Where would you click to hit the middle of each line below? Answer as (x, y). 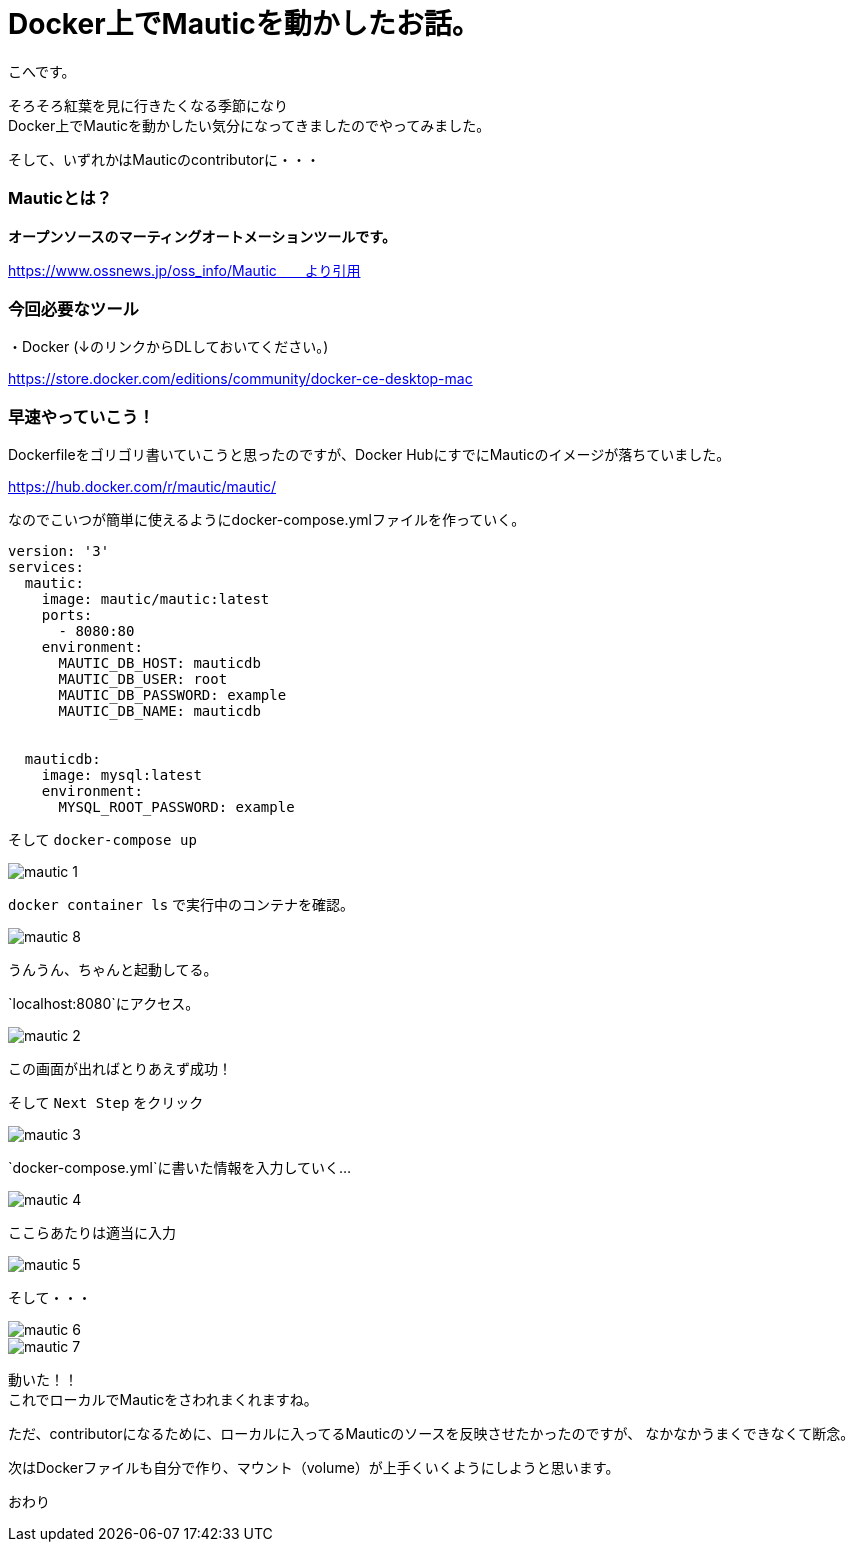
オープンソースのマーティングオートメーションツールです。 (202, 236)
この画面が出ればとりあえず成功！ (120, 1068)
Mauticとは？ (60, 198)
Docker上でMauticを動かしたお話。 (244, 24)
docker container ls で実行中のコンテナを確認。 (181, 904)
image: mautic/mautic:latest (155, 599)
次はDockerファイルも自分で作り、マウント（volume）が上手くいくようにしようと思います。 (314, 1467)
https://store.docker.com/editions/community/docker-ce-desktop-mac (240, 379)
